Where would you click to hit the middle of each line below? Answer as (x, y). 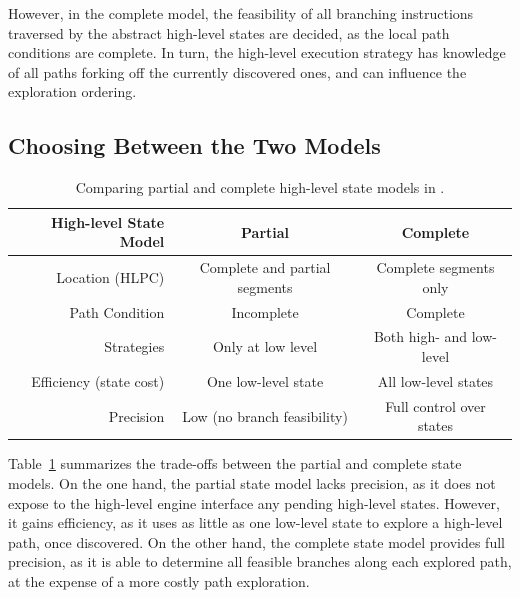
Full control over (435, 405)
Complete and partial (265, 267)
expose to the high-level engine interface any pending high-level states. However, (254, 502)
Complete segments (435, 267)
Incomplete (265, 311)
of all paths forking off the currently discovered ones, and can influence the (237, 71)
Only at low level (265, 346)
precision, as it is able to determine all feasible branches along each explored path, (260, 561)
